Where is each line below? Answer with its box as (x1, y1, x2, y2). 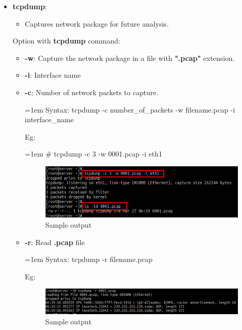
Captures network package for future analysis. (25, 18, 169, 29)
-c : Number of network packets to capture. (25, 86, 159, 97)
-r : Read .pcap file (25, 236, 85, 247)
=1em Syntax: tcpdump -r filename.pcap (25, 254, 152, 265)
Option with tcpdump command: (12, 35, 120, 46)
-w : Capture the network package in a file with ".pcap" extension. (25, 52, 235, 63)
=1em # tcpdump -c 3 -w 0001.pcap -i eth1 (25, 148, 162, 159)
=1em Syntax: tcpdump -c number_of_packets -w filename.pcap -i (25, 104, 235, 115)
